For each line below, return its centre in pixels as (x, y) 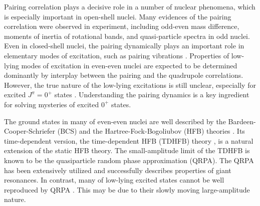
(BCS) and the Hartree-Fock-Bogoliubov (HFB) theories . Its (151, 131)
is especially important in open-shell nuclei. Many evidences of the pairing (118, 16)
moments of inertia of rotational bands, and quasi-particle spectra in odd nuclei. (127, 36)
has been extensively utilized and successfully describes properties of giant (118, 170)
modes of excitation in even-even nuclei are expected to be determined (129, 65)
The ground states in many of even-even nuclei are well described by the (115, 121)
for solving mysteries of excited (52, 104)
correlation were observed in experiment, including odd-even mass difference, (122, 26)
